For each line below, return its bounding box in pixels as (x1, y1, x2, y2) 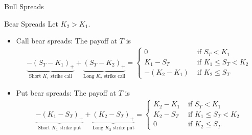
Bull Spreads (4, 1, 44, 11)
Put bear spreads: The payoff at (16, 87, 117, 98)
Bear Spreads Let (4, 18, 58, 29)
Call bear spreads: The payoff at (16, 35, 118, 46)
